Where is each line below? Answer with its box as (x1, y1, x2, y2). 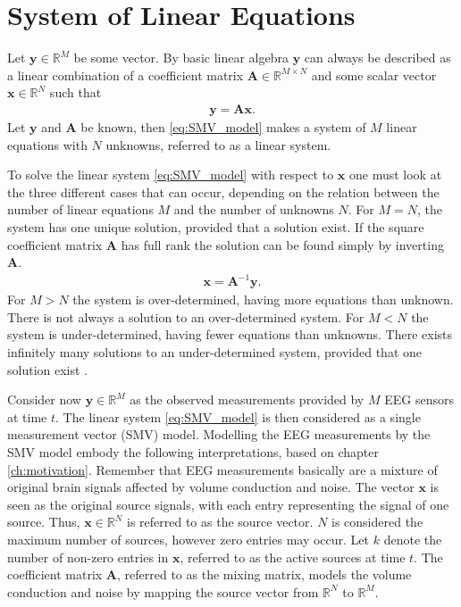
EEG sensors (384, 390, 454, 409)
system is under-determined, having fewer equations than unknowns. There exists (7, 325, 453, 344)
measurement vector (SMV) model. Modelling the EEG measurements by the (7, 425, 431, 444)
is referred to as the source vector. (127, 512, 314, 531)
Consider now (7, 390, 81, 409)
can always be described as (304, 48, 451, 67)
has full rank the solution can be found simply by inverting (121, 235, 444, 254)
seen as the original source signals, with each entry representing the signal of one (7, 495, 449, 513)
